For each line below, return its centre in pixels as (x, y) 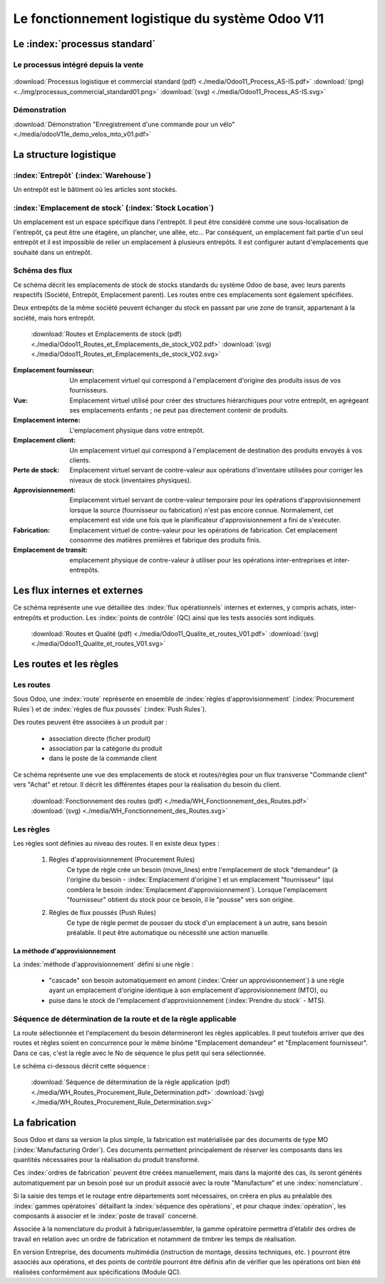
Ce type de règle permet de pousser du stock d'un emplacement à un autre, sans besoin (197, 922)
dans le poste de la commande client (103, 758)
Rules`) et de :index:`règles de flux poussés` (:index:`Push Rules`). (110, 709)
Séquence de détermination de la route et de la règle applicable (125, 1018)
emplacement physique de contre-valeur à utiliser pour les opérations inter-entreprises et (201, 560)
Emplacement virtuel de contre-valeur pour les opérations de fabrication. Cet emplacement (204, 530)
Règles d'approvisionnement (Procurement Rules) (122, 859)
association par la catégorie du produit (106, 748)
